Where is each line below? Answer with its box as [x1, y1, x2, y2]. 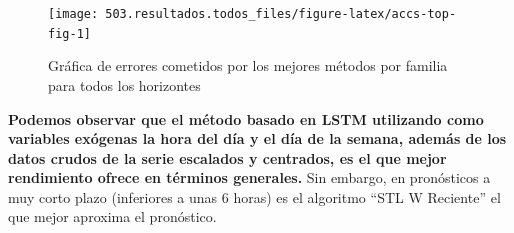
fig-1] [48, 26, 91, 41]
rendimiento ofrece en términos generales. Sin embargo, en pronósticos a [8, 167, 491, 188]
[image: [48, 7, 99, 21]
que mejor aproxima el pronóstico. [8, 206, 217, 227]
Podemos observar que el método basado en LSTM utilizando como [8, 108, 484, 129]
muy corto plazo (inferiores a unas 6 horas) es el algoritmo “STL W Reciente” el [8, 186, 501, 207]
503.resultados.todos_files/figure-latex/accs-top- [105, 7, 457, 21]
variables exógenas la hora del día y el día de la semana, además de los [8, 128, 507, 149]
